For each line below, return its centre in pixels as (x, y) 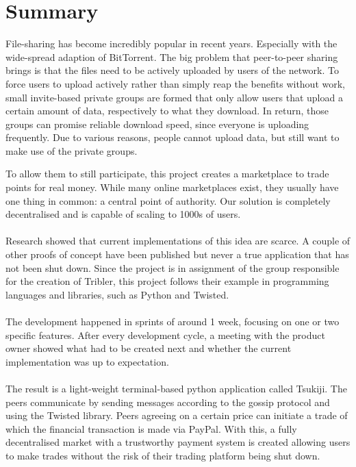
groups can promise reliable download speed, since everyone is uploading (157, 124)
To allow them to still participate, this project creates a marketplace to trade (167, 174)
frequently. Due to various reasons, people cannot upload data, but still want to (173, 137)
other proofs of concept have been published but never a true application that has (177, 254)
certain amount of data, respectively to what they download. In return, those (167, 111)
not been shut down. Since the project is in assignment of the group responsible (173, 267)
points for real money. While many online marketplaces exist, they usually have (172, 187)
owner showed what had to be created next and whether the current (149, 348)
